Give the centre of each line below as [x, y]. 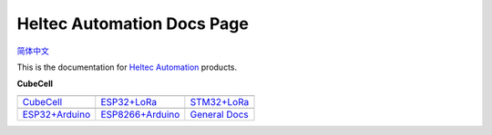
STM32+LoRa [220, 101]
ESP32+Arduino [56, 114]
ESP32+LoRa [129, 101]
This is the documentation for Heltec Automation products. [127, 67]
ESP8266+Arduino [140, 114]
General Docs [220, 114]
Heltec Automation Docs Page [133, 24]
